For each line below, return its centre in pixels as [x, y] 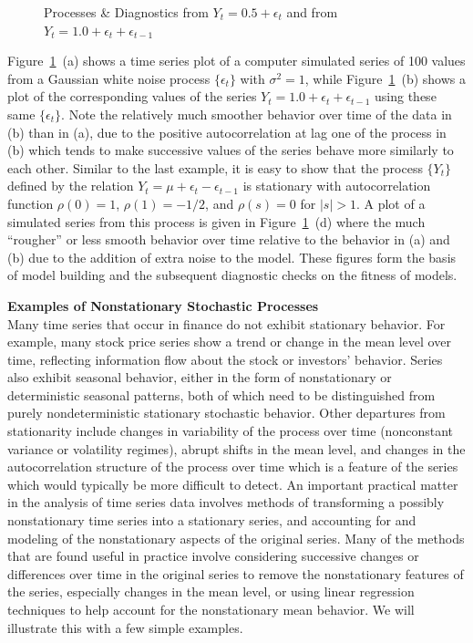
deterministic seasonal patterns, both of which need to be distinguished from [221, 394]
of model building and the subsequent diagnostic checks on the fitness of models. [232, 275]
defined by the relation [71, 186]
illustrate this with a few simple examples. [125, 627]
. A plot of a [391, 203]
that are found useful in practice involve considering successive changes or [213, 556]
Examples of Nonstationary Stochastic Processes [163, 305]
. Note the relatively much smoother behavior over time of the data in [257, 114]
